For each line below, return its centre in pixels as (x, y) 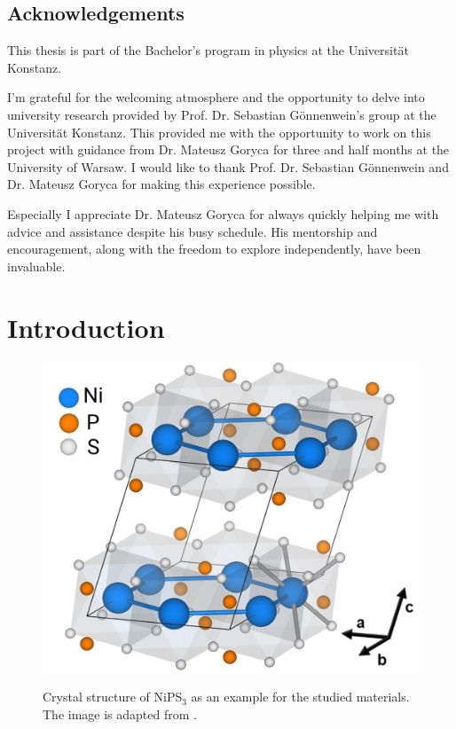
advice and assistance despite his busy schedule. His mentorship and (193, 231)
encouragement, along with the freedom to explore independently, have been (214, 249)
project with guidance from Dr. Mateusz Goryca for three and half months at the (228, 149)
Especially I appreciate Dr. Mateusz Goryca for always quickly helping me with (223, 213)
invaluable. (36, 266)
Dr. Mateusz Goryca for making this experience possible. (161, 184)
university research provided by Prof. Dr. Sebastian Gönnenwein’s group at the (222, 114)
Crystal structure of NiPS (113, 697)
